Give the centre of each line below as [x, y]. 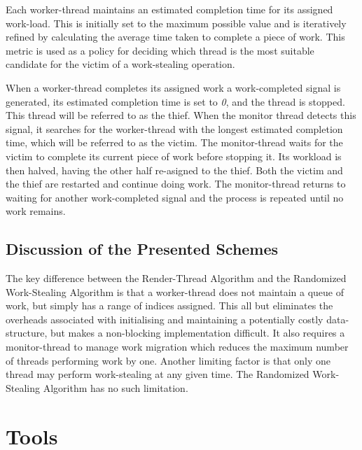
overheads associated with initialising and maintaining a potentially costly [165, 319]
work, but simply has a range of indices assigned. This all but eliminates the [169, 305]
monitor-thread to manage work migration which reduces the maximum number [177, 347]
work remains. [36, 211]
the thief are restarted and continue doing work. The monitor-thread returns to [176, 184]
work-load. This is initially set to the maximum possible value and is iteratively [176, 23]
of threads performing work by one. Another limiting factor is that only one [168, 360]
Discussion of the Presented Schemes [142, 249]
